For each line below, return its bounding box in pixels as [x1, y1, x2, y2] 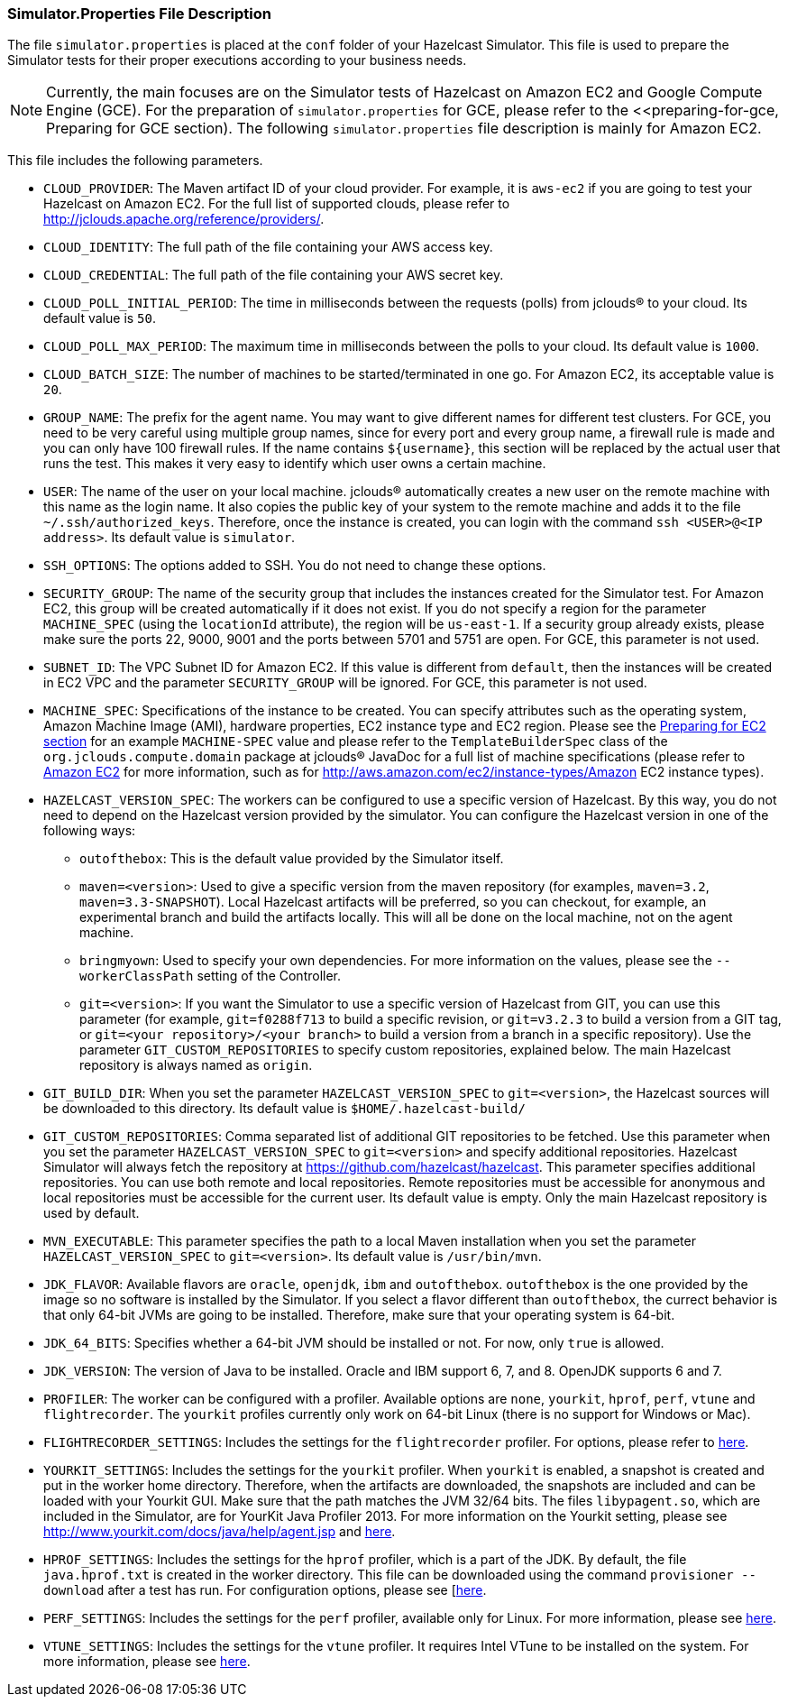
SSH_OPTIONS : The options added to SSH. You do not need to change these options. [43, 557, 546, 574]
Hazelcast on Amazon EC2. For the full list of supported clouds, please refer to [43, 196, 510, 212]
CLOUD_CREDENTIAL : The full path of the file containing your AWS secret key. [43, 267, 504, 283]
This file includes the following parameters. [7, 152, 263, 169]
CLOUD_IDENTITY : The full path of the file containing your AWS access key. [43, 239, 493, 255]
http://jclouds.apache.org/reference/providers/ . [43, 211, 325, 227]
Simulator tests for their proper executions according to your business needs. [7, 52, 467, 69]
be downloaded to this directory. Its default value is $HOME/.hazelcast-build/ [43, 1101, 526, 1117]
